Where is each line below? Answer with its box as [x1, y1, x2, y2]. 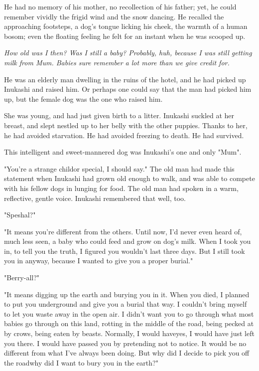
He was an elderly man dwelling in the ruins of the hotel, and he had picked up [4, 74, 246, 84]
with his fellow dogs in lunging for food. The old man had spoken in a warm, [4, 183, 239, 193]
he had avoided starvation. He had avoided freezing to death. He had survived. [4, 130, 244, 140]
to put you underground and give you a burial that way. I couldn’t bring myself [4, 299, 247, 309]
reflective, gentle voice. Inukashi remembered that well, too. [4, 192, 186, 203]
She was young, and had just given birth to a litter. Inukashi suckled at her [4, 110, 235, 121]
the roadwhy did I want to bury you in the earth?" [4, 357, 158, 368]
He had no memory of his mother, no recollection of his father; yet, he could [4, 1, 237, 11]
